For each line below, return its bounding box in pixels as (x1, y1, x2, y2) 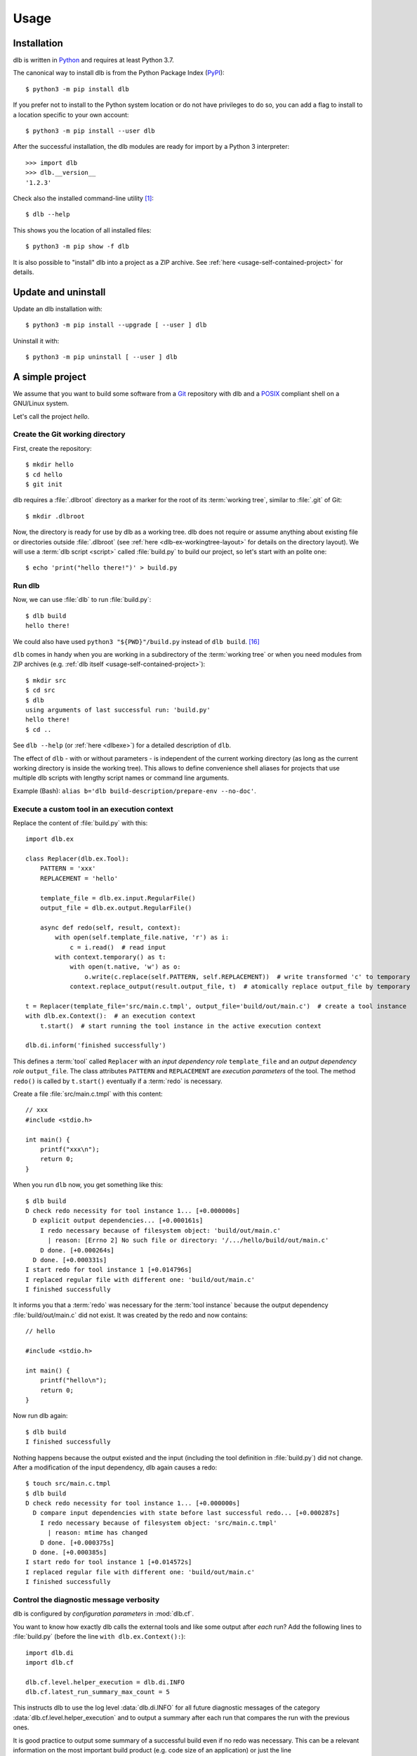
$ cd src (25, 686, 55, 695)
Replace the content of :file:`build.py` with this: (13, 818, 148, 827)
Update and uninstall (13, 286, 106, 298)
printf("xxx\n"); (39, 1145, 100, 1153)
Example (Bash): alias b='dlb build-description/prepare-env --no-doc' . (13, 787, 256, 795)
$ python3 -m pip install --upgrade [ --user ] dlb (25, 321, 207, 329)
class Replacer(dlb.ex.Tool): (25, 855, 130, 863)
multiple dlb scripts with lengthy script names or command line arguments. (13, 773, 230, 782)
